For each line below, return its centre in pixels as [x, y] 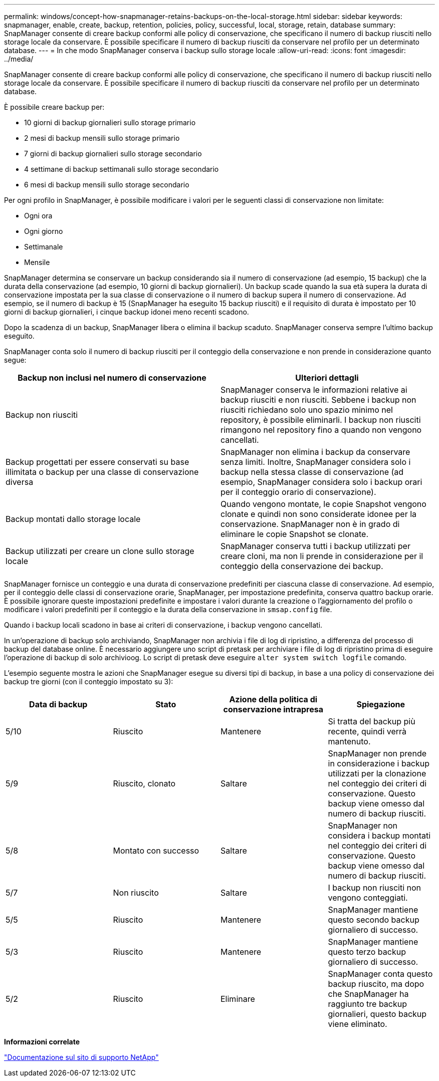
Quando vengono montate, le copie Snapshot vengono [323, 504]
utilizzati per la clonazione [377, 773]
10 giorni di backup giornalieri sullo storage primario [110, 122]
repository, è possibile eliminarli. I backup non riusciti [321, 420]
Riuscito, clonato [144, 783]
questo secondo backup [374, 920]
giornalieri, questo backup [377, 1014]
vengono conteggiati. [368, 898]
